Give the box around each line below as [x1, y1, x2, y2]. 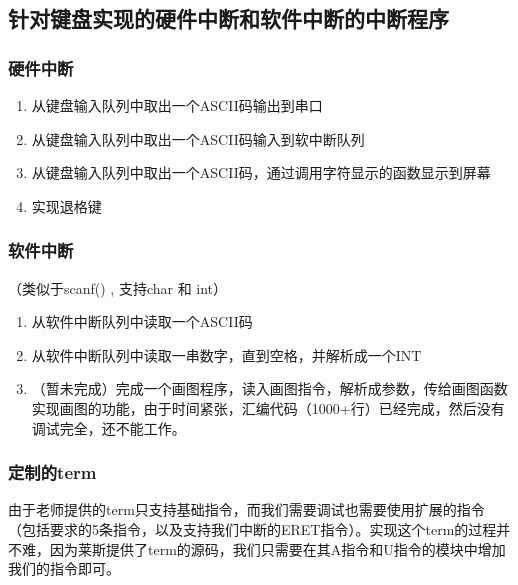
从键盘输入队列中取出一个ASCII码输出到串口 [31, 95, 323, 115]
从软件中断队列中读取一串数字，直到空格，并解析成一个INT [31, 344, 422, 365]
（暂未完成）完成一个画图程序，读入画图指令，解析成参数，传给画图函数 [31, 378, 508, 399]
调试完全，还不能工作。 [31, 417, 186, 438]
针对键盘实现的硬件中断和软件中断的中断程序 [8, 3, 449, 34]
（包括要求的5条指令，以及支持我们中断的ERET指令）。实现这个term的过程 [8, 518, 497, 539]
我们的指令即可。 [8, 558, 120, 579]
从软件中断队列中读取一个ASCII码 [31, 311, 253, 332]
